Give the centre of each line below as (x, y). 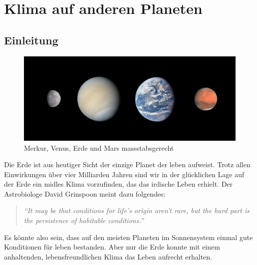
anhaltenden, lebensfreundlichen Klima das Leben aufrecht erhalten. (108, 256)
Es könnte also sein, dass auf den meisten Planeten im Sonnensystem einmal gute (128, 237)
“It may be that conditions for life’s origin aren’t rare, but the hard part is (137, 210)
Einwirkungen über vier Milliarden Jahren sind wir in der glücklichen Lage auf (124, 174)
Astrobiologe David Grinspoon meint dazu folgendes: (85, 193)
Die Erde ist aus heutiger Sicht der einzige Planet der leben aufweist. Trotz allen (127, 164)
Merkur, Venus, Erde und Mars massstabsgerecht (99, 147)
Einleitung (31, 40)
